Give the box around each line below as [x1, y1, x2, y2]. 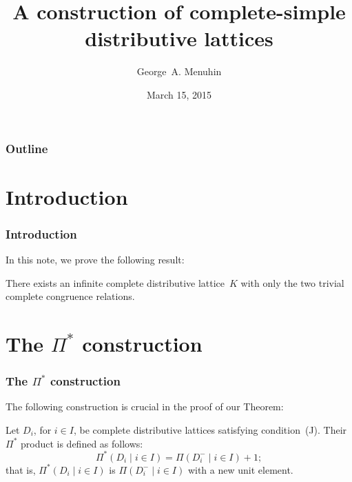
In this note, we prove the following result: [6, 252, 185, 267]
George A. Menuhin [136, 64, 222, 79]
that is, [6, 462, 36, 476]
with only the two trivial [240, 275, 344, 290]
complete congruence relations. [6, 289, 135, 303]
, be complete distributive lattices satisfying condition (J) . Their [73, 422, 347, 436]
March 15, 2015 [146, 87, 212, 101]
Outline [6, 139, 48, 157]
